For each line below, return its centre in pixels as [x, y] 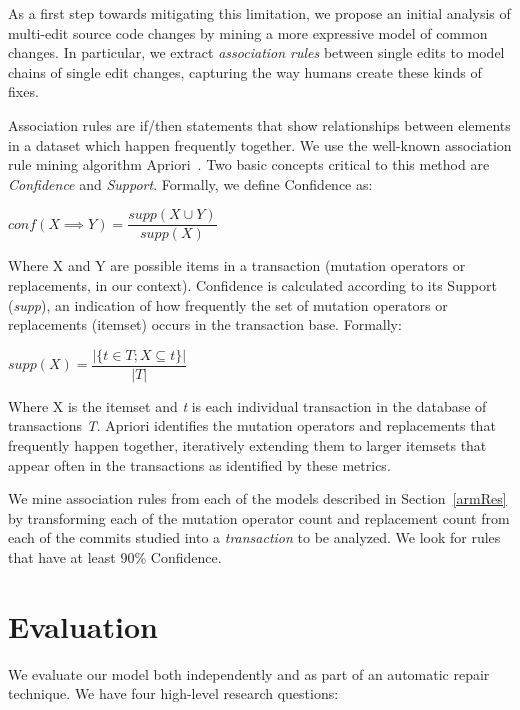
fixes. [23, 91]
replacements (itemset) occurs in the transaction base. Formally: [205, 324]
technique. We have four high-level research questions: [173, 693]
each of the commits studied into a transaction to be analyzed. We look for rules [254, 537]
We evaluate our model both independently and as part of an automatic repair [249, 673]
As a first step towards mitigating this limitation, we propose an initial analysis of [259, 13]
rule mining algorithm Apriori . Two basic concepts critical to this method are [249, 164]
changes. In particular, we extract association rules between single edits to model [256, 52]
